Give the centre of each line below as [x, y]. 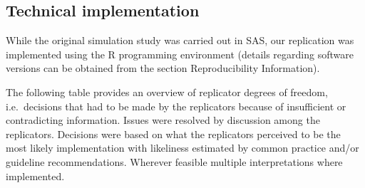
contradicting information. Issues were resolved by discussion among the [163, 120]
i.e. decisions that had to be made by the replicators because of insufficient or [176, 106]
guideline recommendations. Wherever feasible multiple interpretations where [174, 161]
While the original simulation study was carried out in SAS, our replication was [180, 40]
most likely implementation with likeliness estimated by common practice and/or [182, 148]
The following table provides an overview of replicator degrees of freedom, [167, 92]
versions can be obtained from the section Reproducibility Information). [163, 68]
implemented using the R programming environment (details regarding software [180, 54]
